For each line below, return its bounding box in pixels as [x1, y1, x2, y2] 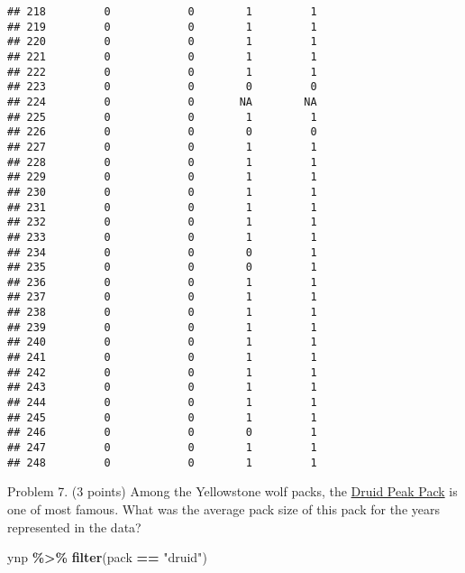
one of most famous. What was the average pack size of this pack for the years [7, 499, 441, 518]
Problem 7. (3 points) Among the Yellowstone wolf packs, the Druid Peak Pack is [7, 482, 458, 501]
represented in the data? [7, 517, 141, 536]
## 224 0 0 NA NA [7, 95, 317, 108]
